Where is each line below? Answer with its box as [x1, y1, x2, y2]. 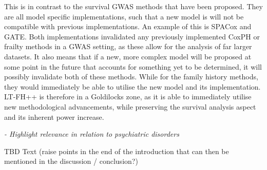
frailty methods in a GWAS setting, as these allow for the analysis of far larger [4, 41, 252, 52]
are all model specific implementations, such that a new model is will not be [4, 11, 244, 22]
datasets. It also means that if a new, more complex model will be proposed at [4, 51, 252, 61]
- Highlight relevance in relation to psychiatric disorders [4, 129, 179, 139]
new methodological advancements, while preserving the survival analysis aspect [4, 101, 256, 112]
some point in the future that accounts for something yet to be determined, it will [4, 61, 262, 72]
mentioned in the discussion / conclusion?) [4, 156, 138, 166]
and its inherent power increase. [4, 111, 104, 122]
